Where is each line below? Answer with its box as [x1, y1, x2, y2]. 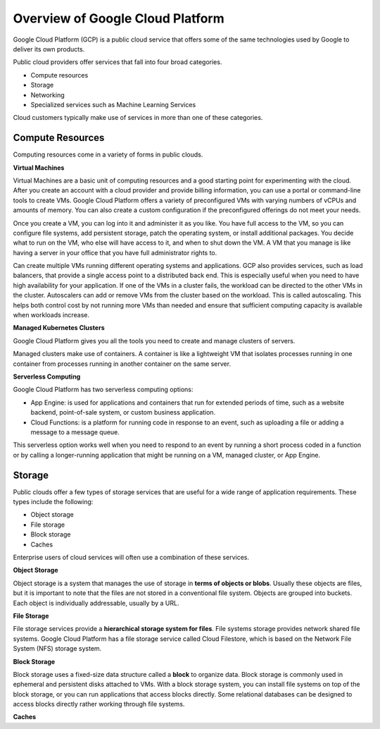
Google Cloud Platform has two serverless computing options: [13, 385, 194, 394]
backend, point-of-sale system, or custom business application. [30, 408, 216, 417]
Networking [30, 90, 65, 99]
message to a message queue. [30, 427, 120, 436]
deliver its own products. [13, 44, 85, 53]
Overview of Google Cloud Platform [13, 11, 224, 26]
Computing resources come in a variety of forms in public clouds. [13, 150, 203, 159]
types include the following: [13, 498, 94, 506]
